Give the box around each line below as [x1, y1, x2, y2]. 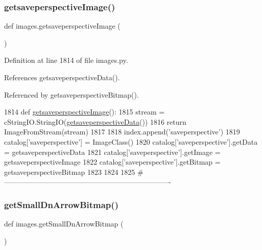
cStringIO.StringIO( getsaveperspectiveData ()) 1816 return [4, 116, 186, 127]
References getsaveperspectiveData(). [4, 72, 120, 82]
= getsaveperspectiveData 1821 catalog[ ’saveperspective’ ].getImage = [4, 146, 221, 157]
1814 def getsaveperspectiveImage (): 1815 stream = [4, 106, 165, 117]
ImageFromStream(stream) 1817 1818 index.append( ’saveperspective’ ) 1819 [4, 126, 240, 137]
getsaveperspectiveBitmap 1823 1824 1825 [4, 166, 135, 177]
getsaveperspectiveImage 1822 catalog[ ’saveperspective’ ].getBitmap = [4, 156, 221, 167]
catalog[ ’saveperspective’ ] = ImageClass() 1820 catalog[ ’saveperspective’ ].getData [4, 136, 258, 147]
